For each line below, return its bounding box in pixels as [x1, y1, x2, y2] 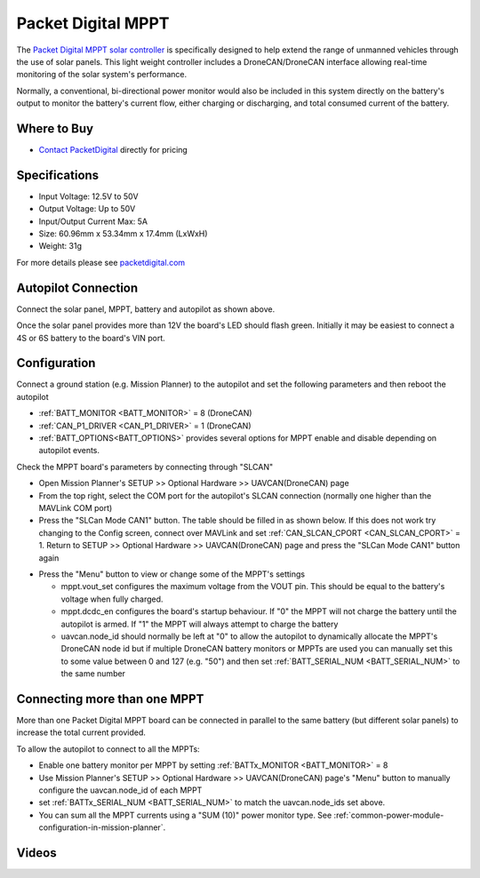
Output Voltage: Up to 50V [38, 204, 136, 214]
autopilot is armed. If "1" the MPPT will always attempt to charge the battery [60, 619, 339, 629]
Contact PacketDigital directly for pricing [38, 145, 188, 156]
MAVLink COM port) [38, 502, 113, 513]
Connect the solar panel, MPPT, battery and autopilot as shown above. [16, 303, 276, 315]
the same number [60, 668, 126, 679]
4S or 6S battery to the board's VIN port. [16, 332, 166, 343]
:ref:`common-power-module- [333, 810, 444, 820]
